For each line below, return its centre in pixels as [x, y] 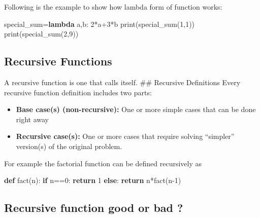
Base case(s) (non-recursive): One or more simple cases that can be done [136, 109]
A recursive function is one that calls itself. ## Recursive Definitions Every [122, 82]
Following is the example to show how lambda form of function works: [113, 7]
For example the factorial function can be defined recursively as [103, 163]
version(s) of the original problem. [69, 146]
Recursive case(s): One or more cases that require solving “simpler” [125, 136]
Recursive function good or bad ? [94, 208]
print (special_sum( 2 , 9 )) [41, 34]
